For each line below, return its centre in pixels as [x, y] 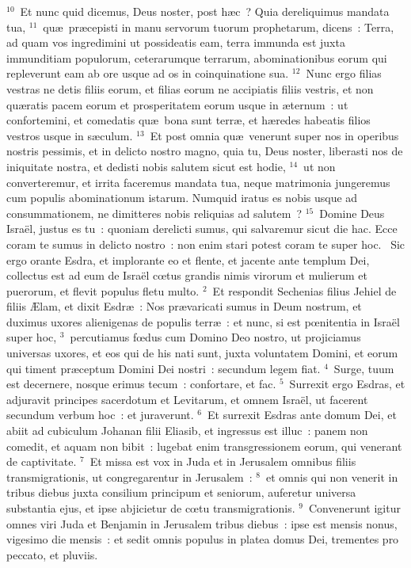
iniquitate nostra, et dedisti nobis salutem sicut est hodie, [146, 166]
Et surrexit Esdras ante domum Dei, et [302, 415]
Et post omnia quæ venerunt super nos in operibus [274, 135]
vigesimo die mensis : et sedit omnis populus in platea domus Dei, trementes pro [203, 539]
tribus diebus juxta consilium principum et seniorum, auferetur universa [181, 492]
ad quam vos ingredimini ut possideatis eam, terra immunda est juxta [176, 42]
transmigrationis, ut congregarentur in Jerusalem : [129, 477]
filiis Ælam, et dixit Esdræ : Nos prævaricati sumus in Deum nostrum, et [184, 306]
